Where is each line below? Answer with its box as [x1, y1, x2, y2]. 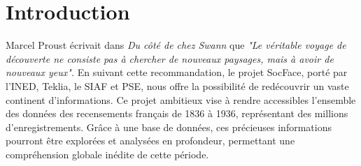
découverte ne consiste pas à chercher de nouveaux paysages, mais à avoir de [6, 51, 334, 66]
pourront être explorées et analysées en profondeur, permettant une [6, 133, 295, 148]
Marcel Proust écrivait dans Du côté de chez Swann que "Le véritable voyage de [6, 38, 346, 52]
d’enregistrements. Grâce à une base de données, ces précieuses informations [6, 119, 332, 134]
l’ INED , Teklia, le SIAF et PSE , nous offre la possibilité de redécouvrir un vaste [6, 78, 349, 93]
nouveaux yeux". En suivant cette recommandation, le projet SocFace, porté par [6, 65, 348, 80]
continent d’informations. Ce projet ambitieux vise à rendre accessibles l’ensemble [6, 92, 356, 107]
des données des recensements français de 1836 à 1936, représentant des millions [6, 106, 348, 121]
